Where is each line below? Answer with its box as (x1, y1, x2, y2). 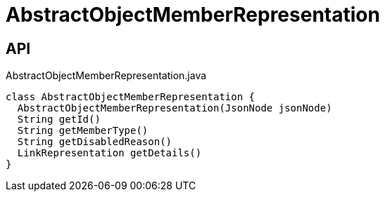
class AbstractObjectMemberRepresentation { (6, 91, 255, 103)
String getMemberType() (17, 125, 149, 137)
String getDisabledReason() (17, 136, 172, 148)
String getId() (17, 114, 101, 125)
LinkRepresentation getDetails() (17, 147, 202, 159)
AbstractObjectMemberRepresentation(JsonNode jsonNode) (17, 102, 332, 114)
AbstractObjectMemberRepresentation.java (6, 69, 207, 82)
